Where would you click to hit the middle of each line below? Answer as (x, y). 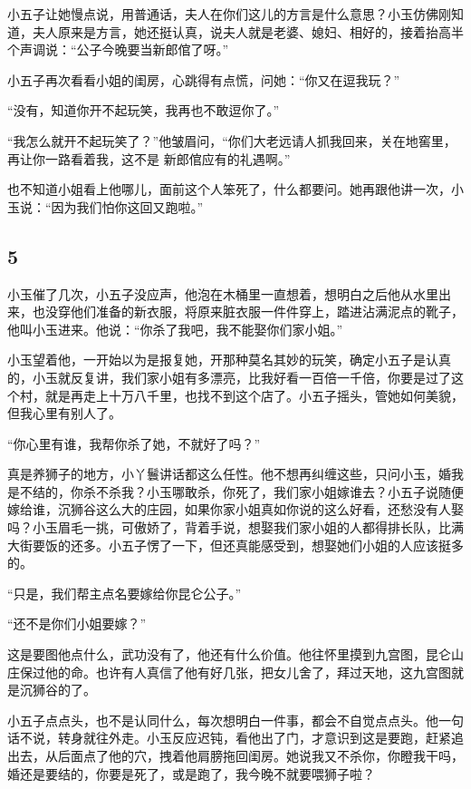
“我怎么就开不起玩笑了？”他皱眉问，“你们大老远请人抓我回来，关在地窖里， (232, 140)
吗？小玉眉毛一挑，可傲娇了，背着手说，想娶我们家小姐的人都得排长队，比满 (235, 527)
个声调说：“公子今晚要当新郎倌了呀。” (118, 49)
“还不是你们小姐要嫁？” (77, 623)
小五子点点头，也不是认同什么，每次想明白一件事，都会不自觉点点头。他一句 (235, 720)
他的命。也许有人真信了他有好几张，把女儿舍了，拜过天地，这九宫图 (248, 672)
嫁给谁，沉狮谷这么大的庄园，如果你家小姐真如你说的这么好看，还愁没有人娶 (235, 509)
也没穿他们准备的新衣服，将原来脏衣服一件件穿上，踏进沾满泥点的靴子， (248, 312)
